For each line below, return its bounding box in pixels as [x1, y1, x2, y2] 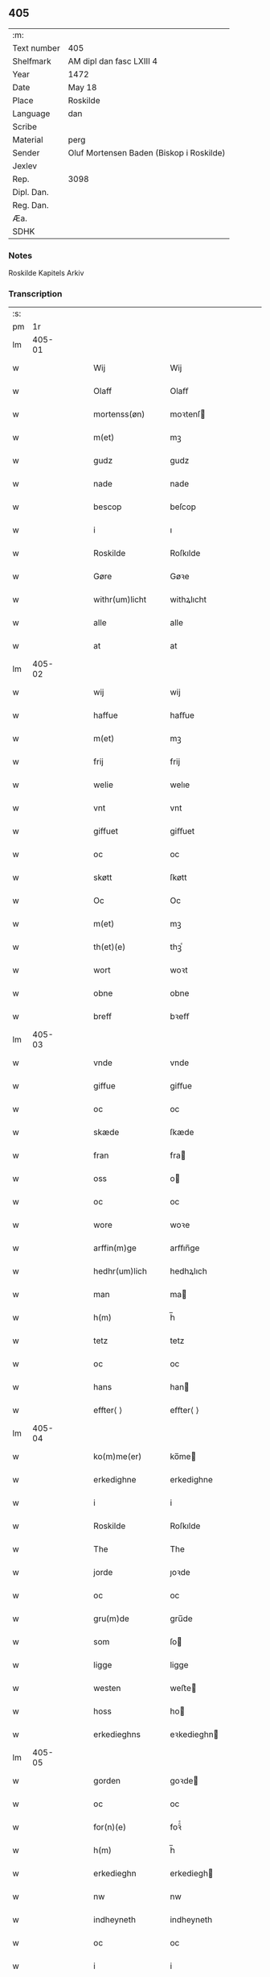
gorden [93, 1776, 121, 1787]
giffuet [93, 826, 119, 837]
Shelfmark [12, 56, 51, 67]
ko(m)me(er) [93, 1451, 142, 1462]
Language [12, 108, 51, 119]
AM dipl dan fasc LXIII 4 [67, 56, 158, 67]
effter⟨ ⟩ [93, 1405, 123, 1416]
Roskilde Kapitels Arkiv [8, 268, 84, 278]
